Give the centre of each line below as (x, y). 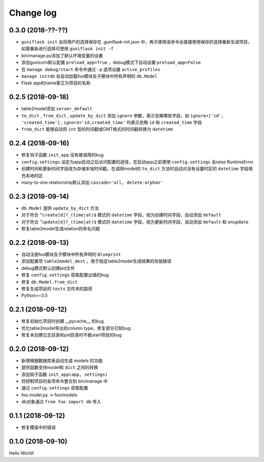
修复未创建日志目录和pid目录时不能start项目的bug (71, 335)
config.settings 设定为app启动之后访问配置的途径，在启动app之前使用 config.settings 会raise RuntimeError (137, 162)
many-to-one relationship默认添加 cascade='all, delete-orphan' (92, 182)
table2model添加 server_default (57, 109)
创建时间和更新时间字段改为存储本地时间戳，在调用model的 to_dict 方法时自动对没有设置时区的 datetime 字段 (135, 169)
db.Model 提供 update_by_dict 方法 (60, 208)
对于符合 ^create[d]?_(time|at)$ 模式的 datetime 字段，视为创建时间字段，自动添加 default (121, 215)
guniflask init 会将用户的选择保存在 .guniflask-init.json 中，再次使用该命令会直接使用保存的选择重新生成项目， (137, 42)
